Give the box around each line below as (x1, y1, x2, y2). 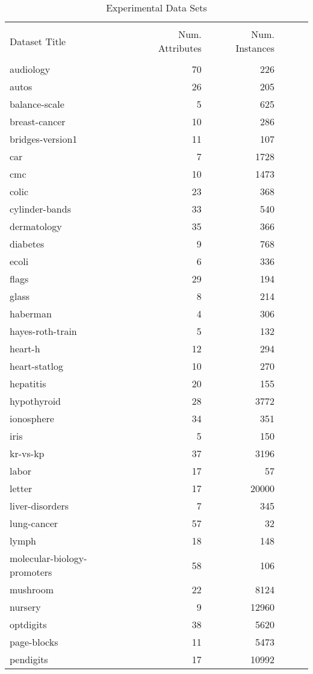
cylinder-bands (10, 202, 71, 216)
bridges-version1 (10, 132, 78, 146)
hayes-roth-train (10, 324, 77, 338)
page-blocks (10, 635, 58, 649)
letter (10, 481, 33, 495)
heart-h (10, 342, 40, 355)
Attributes (158, 41, 202, 55)
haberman (10, 307, 52, 320)
